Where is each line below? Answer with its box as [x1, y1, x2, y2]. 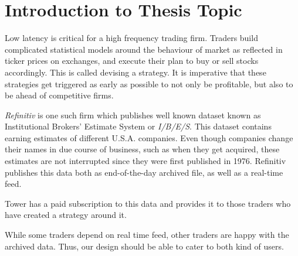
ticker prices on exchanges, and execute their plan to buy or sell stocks [5, 54, 259, 67]
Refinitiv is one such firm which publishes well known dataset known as [5, 108, 261, 121]
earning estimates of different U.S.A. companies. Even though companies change [5, 131, 293, 144]
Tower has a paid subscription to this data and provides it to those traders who [5, 197, 291, 209]
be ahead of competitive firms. [5, 89, 114, 101]
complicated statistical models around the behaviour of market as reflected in [5, 43, 283, 55]
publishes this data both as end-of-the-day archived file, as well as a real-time [5, 166, 283, 178]
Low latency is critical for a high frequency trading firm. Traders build [5, 32, 258, 44]
